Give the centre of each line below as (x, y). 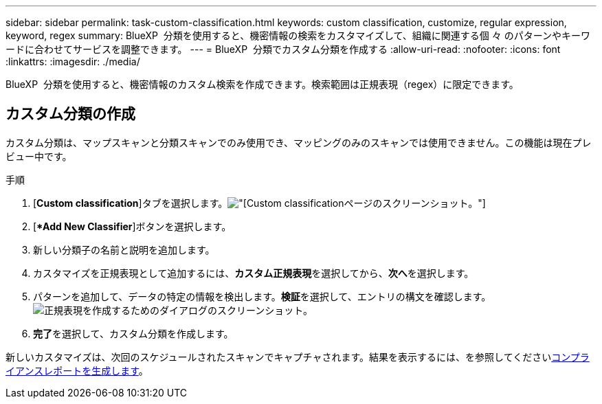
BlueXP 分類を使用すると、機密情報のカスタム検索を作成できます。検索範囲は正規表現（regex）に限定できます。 (262, 84)
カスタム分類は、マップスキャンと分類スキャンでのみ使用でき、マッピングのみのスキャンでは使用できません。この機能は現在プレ (299, 142)
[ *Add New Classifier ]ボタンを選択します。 (132, 226)
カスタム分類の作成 (70, 114)
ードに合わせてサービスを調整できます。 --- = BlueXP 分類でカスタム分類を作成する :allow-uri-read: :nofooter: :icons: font (283, 49)
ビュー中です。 (39, 156)
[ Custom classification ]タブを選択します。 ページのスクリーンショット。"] (259, 203)
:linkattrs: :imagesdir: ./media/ (73, 61)
